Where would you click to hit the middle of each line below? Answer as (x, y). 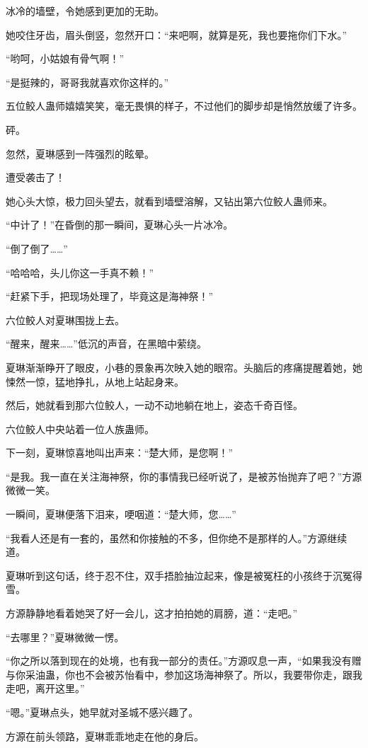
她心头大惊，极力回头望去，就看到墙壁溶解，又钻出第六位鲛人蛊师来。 (169, 201)
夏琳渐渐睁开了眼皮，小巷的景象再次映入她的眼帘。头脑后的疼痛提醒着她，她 (184, 367)
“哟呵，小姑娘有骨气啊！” (65, 58)
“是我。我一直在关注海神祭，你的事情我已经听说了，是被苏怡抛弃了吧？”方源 (184, 476)
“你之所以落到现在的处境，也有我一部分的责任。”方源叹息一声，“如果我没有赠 (184, 661)
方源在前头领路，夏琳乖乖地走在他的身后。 (105, 736)
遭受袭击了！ (35, 177)
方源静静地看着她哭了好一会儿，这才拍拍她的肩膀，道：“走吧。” (152, 613)
